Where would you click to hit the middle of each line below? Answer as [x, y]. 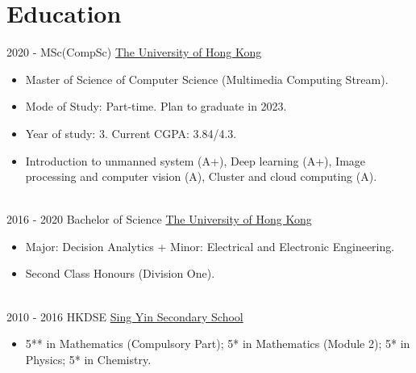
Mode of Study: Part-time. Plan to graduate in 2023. [156, 106]
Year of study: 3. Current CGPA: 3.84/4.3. [131, 133]
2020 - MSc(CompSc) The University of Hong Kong [134, 52]
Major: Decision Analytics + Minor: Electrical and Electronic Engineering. [210, 246]
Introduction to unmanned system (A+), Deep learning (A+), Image [196, 160]
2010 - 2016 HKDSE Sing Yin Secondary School [125, 316]
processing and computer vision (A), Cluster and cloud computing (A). [201, 176]
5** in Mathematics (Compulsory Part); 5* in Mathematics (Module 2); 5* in [218, 344]
